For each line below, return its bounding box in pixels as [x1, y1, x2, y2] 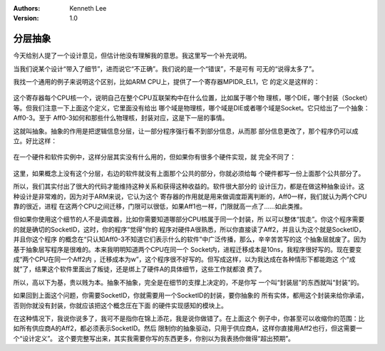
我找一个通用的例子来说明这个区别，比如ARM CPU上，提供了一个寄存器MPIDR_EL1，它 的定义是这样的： [13, 78, 320, 86]
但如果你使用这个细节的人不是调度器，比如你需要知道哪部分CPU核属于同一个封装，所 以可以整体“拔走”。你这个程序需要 [13, 215, 365, 224]
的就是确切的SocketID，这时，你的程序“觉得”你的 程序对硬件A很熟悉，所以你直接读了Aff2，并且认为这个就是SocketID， [13, 225, 365, 234]
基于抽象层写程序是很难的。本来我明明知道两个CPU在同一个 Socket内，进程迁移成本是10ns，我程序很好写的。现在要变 [13, 245, 362, 253]
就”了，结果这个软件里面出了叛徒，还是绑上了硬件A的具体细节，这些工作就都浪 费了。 [13, 265, 266, 273]
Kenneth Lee [69, 4, 107, 12]
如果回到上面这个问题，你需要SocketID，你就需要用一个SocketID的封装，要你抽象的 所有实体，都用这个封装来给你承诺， [13, 291, 368, 300]
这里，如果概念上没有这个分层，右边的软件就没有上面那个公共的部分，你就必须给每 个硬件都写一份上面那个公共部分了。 [13, 169, 365, 177]
